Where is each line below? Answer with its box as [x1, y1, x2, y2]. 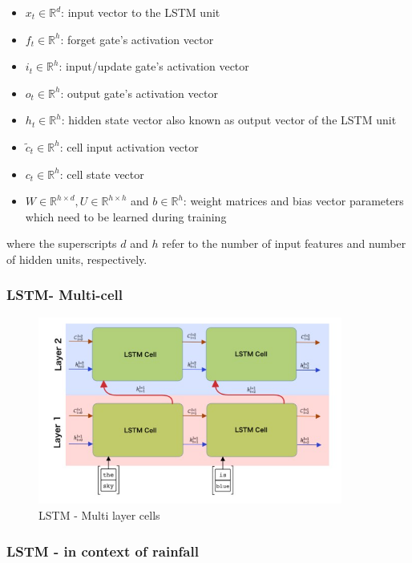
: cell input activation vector [59, 138, 199, 155]
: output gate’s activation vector [60, 84, 218, 101]
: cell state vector [59, 165, 144, 182]
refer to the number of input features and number [162, 235, 406, 252]
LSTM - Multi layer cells [38, 507, 160, 524]
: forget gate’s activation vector [60, 30, 214, 47]
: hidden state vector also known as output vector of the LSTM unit [61, 111, 397, 128]
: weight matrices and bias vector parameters [183, 192, 404, 209]
